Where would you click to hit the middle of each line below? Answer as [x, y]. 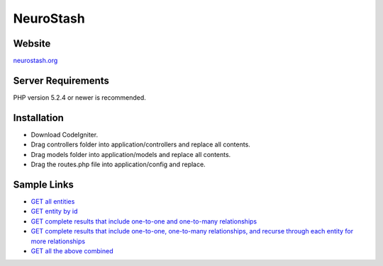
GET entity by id [54, 212]
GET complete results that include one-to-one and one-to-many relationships [144, 221]
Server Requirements [61, 80]
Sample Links [44, 184]
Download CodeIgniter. [65, 134]
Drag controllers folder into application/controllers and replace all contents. [141, 144]
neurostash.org [35, 61]
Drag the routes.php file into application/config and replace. [118, 164]
